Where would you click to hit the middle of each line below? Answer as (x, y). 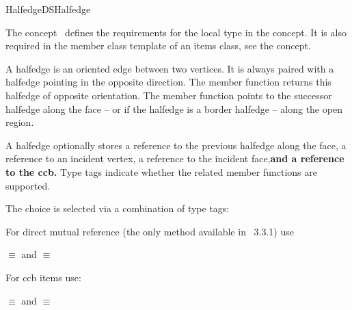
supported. (28, 185)
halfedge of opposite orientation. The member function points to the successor (169, 95)
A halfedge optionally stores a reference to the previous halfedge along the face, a (176, 145)
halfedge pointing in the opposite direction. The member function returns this (168, 82)
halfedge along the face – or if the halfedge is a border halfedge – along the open (174, 108)
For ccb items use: (43, 277)
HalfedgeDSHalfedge (48, 9)
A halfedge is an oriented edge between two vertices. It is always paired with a (170, 68)
